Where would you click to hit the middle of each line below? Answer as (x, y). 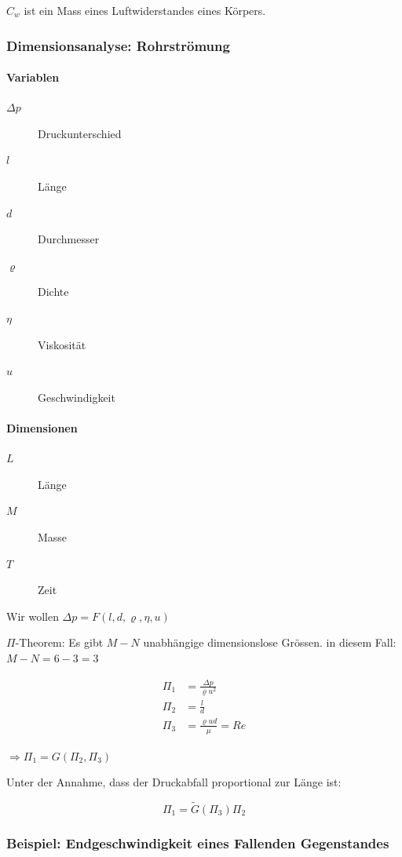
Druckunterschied (80, 133)
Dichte (53, 292)
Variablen (33, 77)
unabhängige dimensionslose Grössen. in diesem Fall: (270, 642)
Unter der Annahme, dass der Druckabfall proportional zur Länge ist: (174, 782)
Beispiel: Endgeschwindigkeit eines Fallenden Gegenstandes (198, 842)
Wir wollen (33, 616)
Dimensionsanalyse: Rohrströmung (118, 45)
